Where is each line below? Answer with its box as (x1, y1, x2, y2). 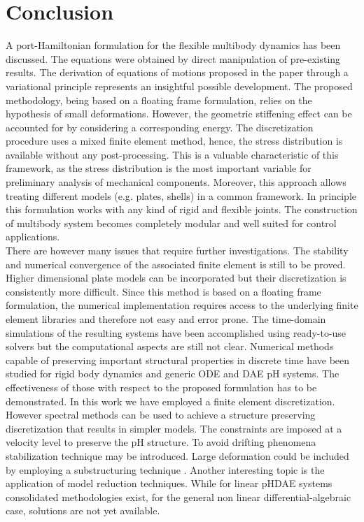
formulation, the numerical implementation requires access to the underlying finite (6, 298, 358, 312)
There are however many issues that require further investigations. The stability (6, 243, 349, 258)
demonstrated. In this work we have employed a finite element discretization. (6, 393, 335, 408)
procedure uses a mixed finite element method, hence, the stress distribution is (6, 133, 343, 148)
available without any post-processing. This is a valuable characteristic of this (6, 147, 339, 161)
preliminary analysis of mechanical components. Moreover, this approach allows (6, 175, 346, 189)
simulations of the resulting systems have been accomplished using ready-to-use (6, 325, 346, 340)
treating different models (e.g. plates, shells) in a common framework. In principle (6, 188, 356, 203)
